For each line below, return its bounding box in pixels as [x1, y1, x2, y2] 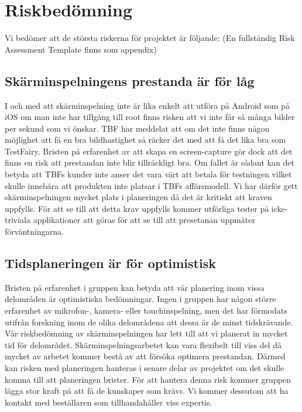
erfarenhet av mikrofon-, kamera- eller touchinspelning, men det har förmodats [5, 304, 287, 317]
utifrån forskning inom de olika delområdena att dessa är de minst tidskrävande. [5, 315, 293, 328]
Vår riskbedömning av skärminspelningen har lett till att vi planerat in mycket [5, 327, 288, 339]
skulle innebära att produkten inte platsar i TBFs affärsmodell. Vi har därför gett [5, 179, 298, 191]
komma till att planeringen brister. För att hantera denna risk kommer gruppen [5, 373, 291, 385]
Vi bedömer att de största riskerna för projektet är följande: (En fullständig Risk [5, 32, 295, 44]
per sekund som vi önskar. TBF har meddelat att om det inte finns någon [5, 122, 270, 134]
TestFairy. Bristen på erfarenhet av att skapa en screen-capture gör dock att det [5, 145, 293, 157]
